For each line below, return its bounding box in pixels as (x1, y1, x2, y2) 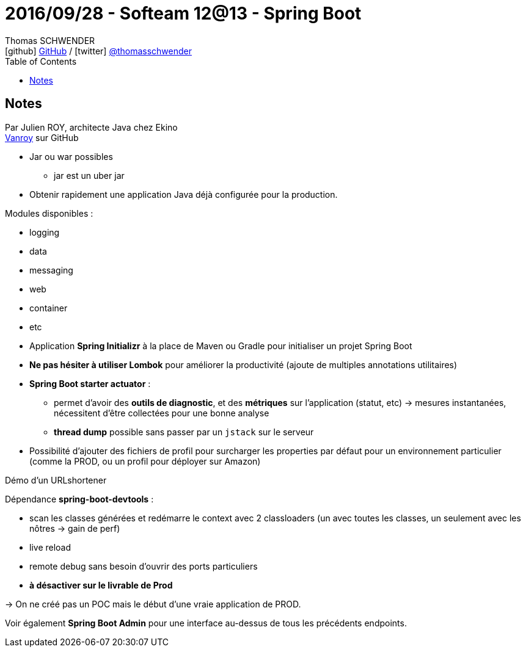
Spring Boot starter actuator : (29, 378, 151, 389)
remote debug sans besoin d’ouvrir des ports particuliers (29, 560, 258, 571)
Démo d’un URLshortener (5, 474, 107, 485)
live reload (29, 542, 71, 552)
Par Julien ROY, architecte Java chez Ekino (5, 121, 178, 132)
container (29, 302, 68, 313)
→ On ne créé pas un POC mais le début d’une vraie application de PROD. (5, 598, 301, 609)
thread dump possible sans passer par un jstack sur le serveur (54, 426, 314, 437)
